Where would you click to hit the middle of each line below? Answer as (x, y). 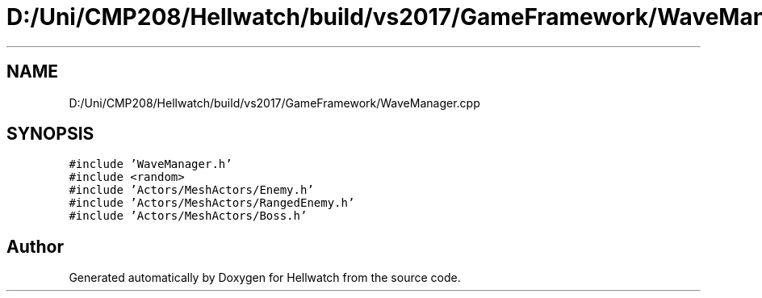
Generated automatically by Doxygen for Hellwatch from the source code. (265, 278)
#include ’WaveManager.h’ (151, 164)
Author (35, 246)
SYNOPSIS (50, 134)
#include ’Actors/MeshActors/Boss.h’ (188, 216)
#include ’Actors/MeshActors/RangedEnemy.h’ (212, 203)
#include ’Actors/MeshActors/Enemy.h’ (191, 190)
